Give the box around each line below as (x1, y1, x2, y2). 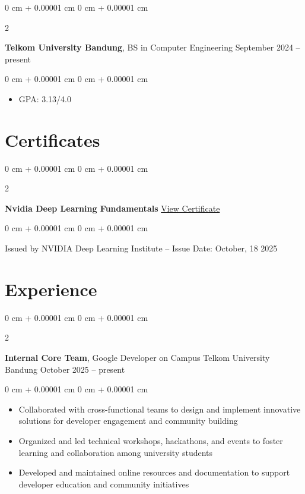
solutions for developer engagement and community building (18, 414, 238, 427)
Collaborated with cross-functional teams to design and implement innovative (18, 402, 301, 415)
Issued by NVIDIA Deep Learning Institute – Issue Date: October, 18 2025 (5, 242, 278, 254)
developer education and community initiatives (18, 477, 189, 490)
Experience (5, 276, 97, 301)
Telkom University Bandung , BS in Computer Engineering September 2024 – (5, 41, 300, 54)
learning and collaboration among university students (18, 446, 213, 458)
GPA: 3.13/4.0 (18, 92, 71, 105)
